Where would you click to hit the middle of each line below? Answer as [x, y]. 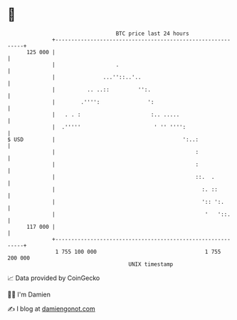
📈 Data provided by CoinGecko [54, 278]
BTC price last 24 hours [153, 33]
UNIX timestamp [151, 264]
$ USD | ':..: [103, 139]
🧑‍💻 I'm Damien [29, 294]
